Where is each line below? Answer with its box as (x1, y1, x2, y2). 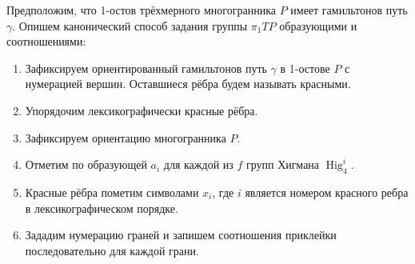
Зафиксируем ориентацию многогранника (25, 129, 226, 146)
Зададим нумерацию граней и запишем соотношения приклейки (25, 226, 337, 243)
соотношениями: (6, 33, 86, 50)
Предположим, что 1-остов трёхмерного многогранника (6, 2, 276, 18)
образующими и (279, 17, 357, 34)
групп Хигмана (246, 156, 320, 173)
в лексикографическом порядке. (25, 199, 178, 216)
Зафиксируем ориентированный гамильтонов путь (25, 59, 267, 76)
